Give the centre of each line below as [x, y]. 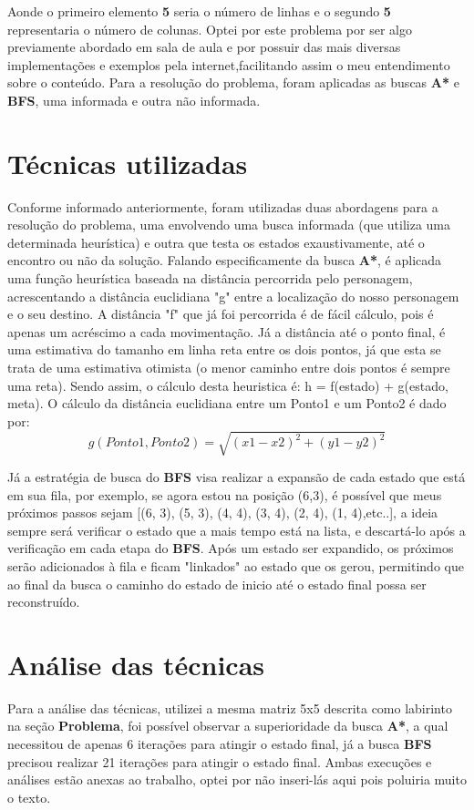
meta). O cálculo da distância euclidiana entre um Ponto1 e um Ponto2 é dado [227, 403]
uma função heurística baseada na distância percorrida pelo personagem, [210, 278]
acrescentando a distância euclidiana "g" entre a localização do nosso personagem [233, 296]
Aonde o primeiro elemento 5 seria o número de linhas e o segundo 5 [199, 11]
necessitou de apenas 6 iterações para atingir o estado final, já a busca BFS [220, 744]
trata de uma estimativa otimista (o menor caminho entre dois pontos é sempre [229, 368]
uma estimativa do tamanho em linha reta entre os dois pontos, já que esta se [224, 349]
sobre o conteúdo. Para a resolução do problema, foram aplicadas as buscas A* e [233, 82]
